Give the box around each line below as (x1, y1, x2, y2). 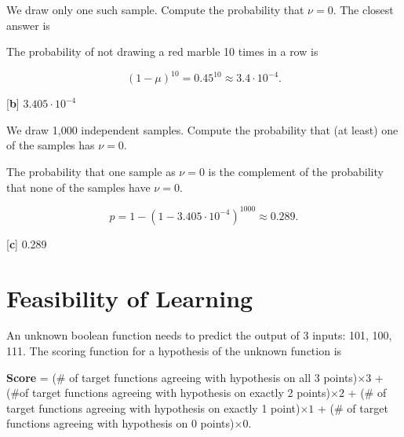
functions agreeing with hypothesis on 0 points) (6, 415, 235, 431)
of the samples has (6, 137, 95, 153)
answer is (6, 17, 50, 33)
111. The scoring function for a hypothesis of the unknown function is (6, 343, 342, 359)
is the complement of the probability (208, 163, 384, 180)
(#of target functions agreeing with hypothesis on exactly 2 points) (6, 384, 331, 401)
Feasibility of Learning (6, 281, 253, 314)
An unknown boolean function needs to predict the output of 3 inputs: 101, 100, (6, 327, 392, 343)
